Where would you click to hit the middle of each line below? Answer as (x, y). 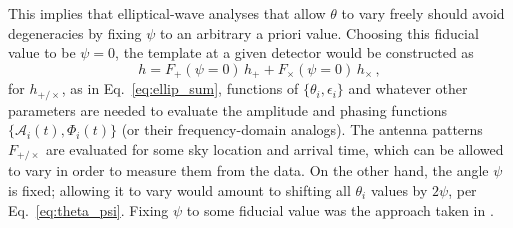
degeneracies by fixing (75, 32)
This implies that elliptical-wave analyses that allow (167, 13)
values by (399, 189)
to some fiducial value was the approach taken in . (340, 209)
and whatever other (408, 88)
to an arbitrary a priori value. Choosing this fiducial (319, 32)
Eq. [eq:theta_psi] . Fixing (88, 209)
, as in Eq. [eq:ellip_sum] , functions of (180, 88)
